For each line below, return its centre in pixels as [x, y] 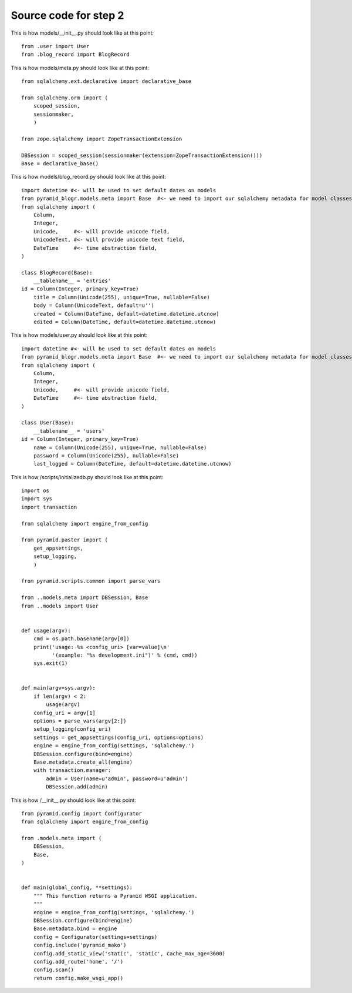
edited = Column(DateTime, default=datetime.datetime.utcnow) [125, 322]
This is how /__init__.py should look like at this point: [73, 800]
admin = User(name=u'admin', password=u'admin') [117, 778]
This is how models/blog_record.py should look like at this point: [89, 177]
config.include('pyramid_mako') [80, 945]
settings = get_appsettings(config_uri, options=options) [119, 737]
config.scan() [54, 970]
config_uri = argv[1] [65, 713]
